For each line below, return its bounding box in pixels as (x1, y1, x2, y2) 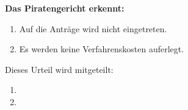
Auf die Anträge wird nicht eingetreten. (19, 22, 167, 35)
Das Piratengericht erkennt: (5, 2, 125, 14)
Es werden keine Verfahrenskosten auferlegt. (19, 43, 184, 55)
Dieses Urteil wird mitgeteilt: (5, 63, 114, 75)
